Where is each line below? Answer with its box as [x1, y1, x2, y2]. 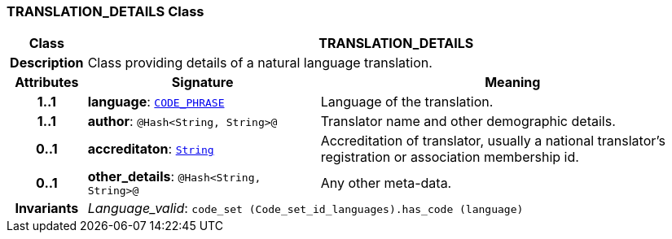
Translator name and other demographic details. [320, 113, 616, 130]
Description [10, 54, 84, 72]
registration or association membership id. [320, 149, 579, 166]
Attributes [15, 74, 79, 91]
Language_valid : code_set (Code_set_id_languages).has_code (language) [87, 200, 524, 217]
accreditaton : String [87, 141, 214, 158]
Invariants [15, 200, 79, 217]
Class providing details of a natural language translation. [87, 54, 433, 72]
